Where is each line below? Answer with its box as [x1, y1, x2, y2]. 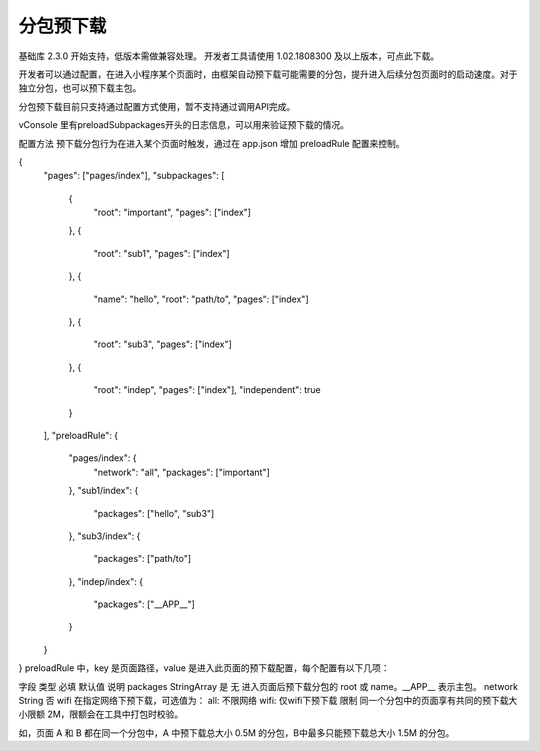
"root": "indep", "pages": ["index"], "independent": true [93, 384, 322, 396]
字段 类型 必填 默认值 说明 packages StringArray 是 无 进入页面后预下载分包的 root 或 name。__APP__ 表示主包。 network [18, 680, 519, 692]
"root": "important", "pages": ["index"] [93, 206, 252, 219]
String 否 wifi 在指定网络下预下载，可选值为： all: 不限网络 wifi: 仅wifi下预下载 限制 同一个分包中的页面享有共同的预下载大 [18, 695, 518, 707]
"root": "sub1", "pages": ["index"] [93, 247, 230, 259]
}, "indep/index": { [68, 575, 144, 587]
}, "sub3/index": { [68, 530, 141, 542]
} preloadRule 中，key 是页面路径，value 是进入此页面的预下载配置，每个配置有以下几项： [18, 662, 390, 674]
